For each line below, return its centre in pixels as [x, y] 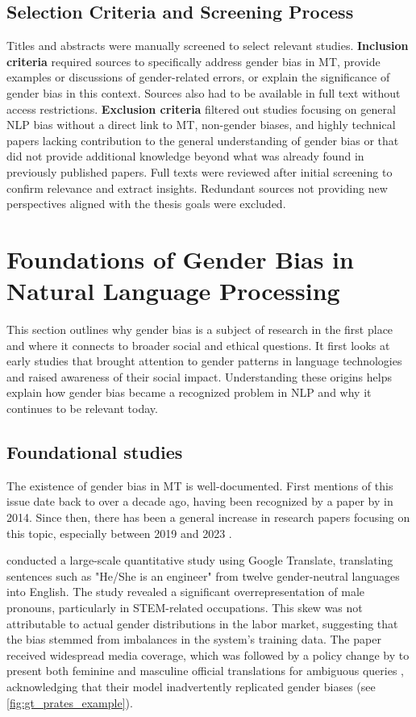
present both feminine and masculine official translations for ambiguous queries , [205, 671]
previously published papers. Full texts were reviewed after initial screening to [200, 171]
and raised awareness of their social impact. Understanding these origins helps [199, 376]
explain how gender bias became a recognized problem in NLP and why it [189, 392]
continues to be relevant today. [82, 409]
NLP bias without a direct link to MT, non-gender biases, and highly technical [201, 125]
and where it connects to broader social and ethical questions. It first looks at [198, 345]
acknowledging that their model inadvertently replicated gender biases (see [191, 686]
